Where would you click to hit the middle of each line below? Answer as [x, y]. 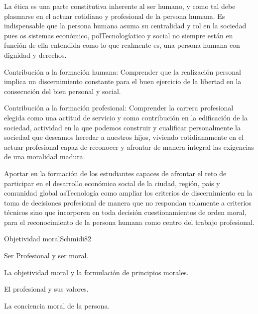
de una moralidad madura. [45, 157]
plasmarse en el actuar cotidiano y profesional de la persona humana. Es [115, 16]
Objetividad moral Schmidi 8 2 [48, 239]
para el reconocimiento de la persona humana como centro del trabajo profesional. [129, 222]
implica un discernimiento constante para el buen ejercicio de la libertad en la [123, 81]
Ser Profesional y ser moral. [46, 256]
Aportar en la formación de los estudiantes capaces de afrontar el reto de [115, 173]
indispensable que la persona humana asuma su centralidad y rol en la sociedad [125, 26]
